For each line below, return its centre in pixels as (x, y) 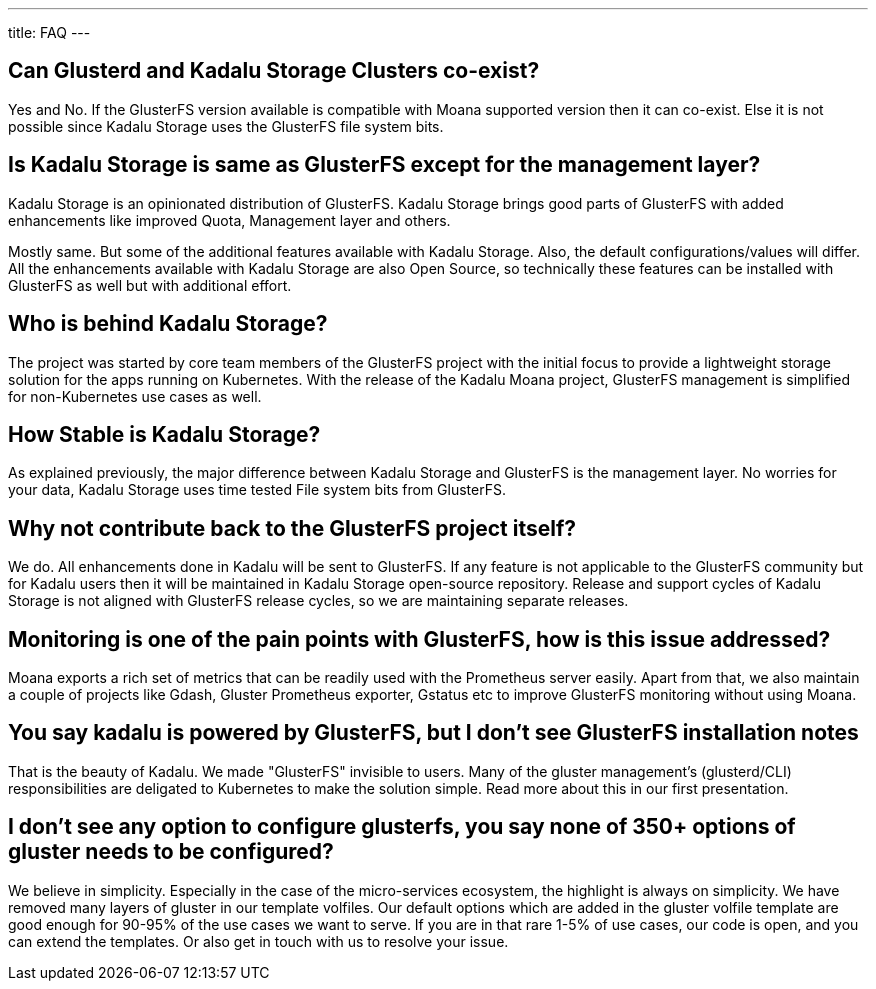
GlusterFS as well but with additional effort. (150, 285)
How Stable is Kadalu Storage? (164, 434)
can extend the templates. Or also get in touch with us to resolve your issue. (258, 941)
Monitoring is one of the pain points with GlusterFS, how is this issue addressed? (419, 639)
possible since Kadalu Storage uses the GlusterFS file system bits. (226, 126)
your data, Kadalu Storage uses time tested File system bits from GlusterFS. (257, 490)
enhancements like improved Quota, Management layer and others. (229, 220)
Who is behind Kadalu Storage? (168, 324)
